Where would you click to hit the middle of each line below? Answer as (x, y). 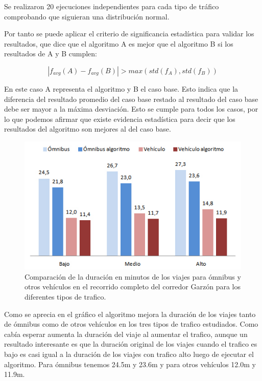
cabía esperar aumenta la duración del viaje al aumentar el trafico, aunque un (126, 334)
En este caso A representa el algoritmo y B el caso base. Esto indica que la (121, 88)
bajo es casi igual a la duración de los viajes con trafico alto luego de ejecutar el (129, 354)
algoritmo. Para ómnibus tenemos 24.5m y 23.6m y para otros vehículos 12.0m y (130, 364)
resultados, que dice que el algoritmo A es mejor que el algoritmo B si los (119, 43)
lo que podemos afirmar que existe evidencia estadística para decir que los (120, 119)
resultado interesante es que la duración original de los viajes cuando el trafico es (131, 344)
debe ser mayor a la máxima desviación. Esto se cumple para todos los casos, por (131, 109)
